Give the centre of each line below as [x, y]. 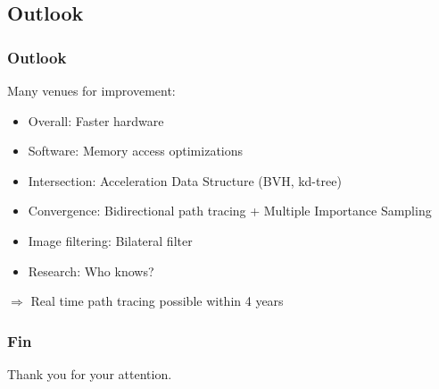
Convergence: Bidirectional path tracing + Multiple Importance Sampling [230, 211]
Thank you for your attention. [90, 373]
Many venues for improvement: [91, 90]
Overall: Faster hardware [96, 120]
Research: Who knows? [91, 271]
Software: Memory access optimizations [136, 151]
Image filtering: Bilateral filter [110, 240]
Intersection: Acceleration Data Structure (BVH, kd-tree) [185, 180]
